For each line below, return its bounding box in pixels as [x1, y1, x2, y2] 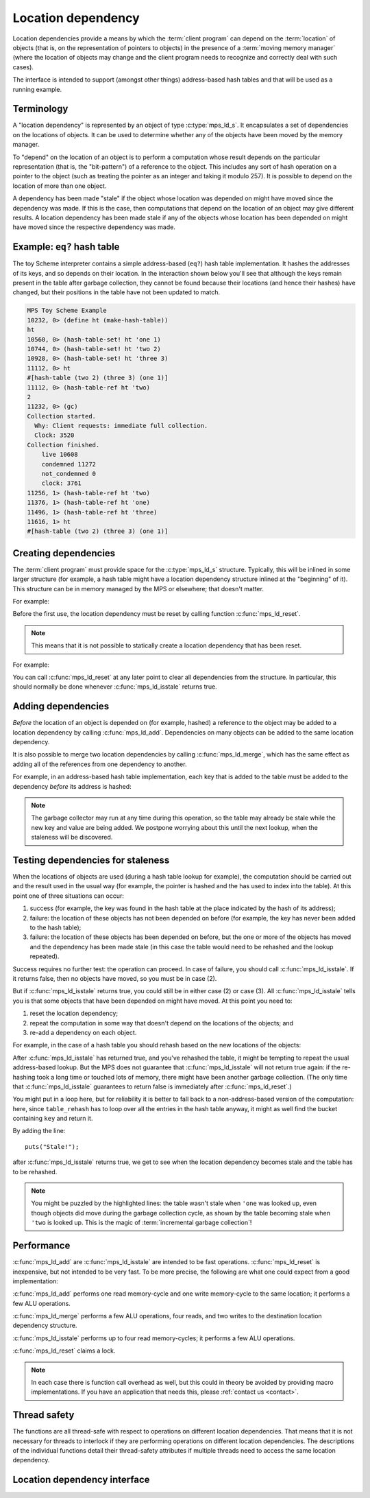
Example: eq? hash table [12, 241, 120, 253]
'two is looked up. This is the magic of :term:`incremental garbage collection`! [31, 1218, 252, 1227]
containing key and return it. [12, 1115, 93, 1123]
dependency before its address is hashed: [12, 782, 132, 790]
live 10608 [41, 451, 78, 459]
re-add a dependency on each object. [29, 1028, 137, 1036]
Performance [12, 1240, 71, 1252]
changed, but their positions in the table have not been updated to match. [12, 288, 221, 296]
